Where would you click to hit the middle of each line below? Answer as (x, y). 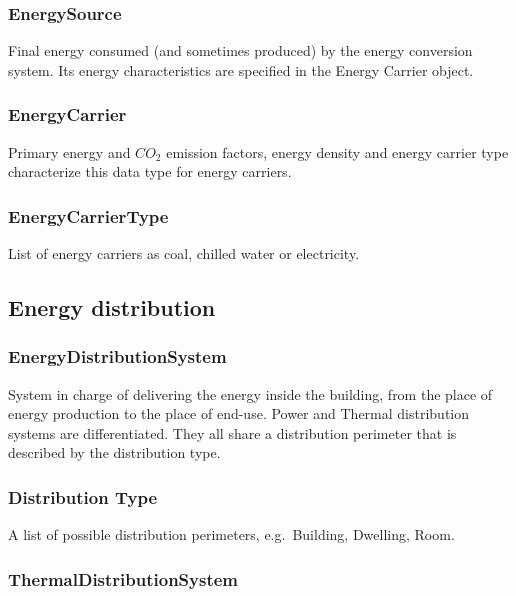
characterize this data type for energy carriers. (150, 171)
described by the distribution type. (114, 452)
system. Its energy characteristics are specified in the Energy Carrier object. (241, 69)
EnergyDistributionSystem (117, 356)
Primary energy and (69, 151)
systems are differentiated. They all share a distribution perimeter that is (232, 432)
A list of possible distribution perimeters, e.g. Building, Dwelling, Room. (231, 534)
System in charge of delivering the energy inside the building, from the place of (250, 393)
